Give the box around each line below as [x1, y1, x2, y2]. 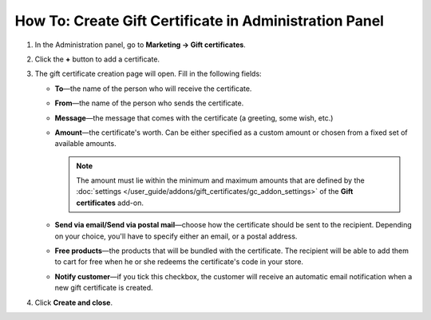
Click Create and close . [34, 298, 113, 307]
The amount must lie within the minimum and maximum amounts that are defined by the [76, 176, 365, 185]
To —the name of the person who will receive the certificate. [54, 84, 252, 93]
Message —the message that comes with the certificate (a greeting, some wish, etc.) [54, 113, 334, 123]
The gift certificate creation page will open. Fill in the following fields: [34, 69, 263, 79]
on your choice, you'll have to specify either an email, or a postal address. [54, 231, 298, 241]
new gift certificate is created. [54, 283, 153, 293]
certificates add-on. [76, 198, 144, 207]
